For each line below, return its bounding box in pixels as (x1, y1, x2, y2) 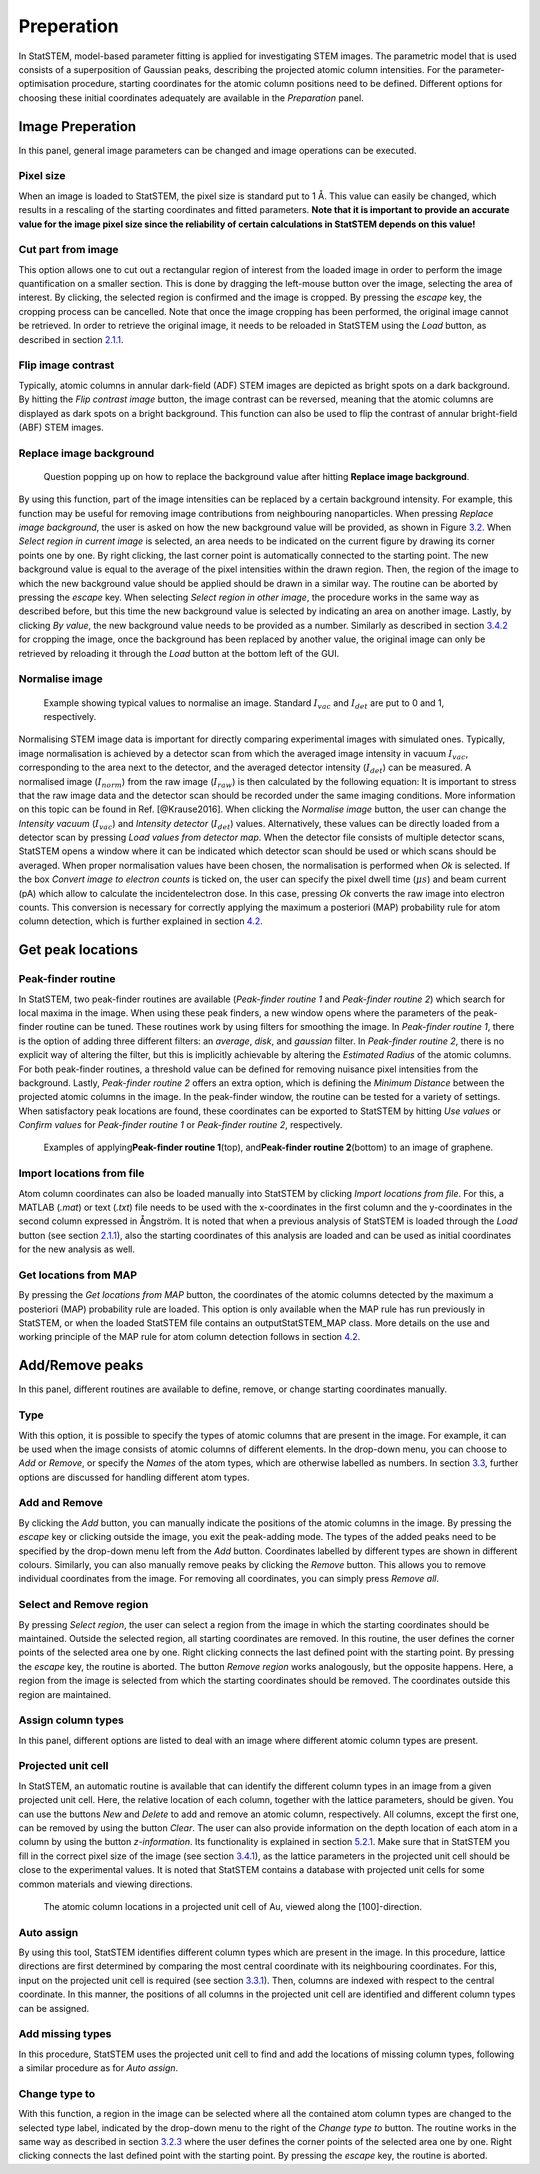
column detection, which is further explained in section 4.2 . (18, 915, 264, 927)
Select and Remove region (18, 1598, 149, 1612)
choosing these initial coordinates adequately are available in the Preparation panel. (18, 91, 364, 104)
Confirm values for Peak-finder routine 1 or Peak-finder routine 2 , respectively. (18, 1119, 343, 1131)
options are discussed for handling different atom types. (18, 1471, 250, 1483)
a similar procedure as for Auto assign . (18, 2062, 179, 2074)
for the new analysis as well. (18, 1243, 135, 1255)
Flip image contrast (18, 358, 115, 372)
